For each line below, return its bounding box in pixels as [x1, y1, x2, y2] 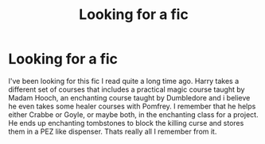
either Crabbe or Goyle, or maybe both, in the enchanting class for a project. [8, 109, 259, 119]
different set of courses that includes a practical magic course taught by [8, 85, 245, 94]
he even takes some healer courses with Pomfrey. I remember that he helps [8, 101, 256, 111]
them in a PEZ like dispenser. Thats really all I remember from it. [8, 127, 217, 136]
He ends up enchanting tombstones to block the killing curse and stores [8, 118, 244, 127]
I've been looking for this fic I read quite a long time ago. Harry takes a [8, 76, 240, 85]
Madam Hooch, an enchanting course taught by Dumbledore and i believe [8, 93, 251, 102]
